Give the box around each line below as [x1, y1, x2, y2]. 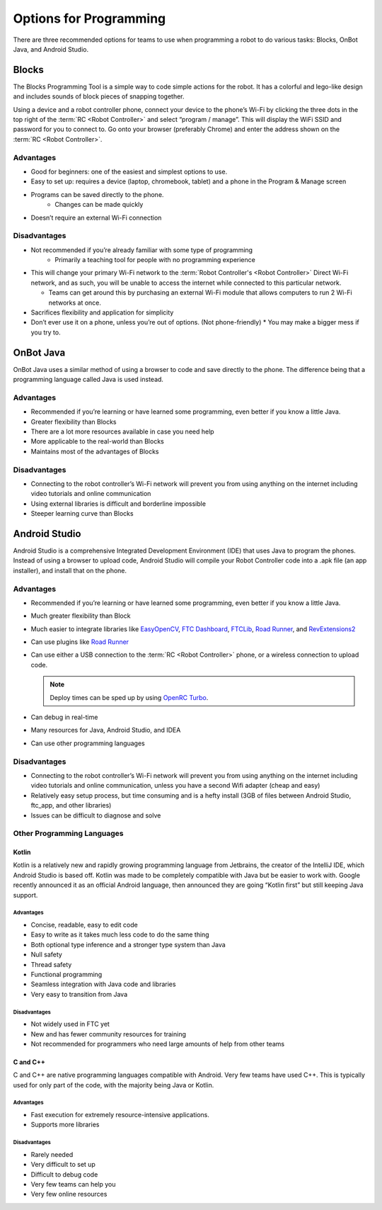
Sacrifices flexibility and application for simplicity [30, 308, 174, 317]
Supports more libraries [30, 1120, 100, 1129]
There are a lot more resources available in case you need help [30, 427, 215, 436]
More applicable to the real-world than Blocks [30, 437, 164, 446]
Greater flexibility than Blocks [30, 417, 117, 426]
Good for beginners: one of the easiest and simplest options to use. [30, 167, 228, 176]
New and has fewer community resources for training [30, 1029, 187, 1038]
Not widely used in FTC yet [30, 1020, 110, 1029]
